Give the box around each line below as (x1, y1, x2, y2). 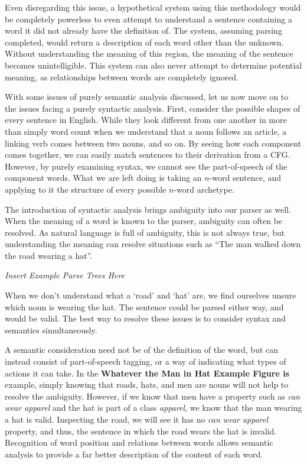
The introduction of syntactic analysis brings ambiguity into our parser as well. (5, 203, 291, 215)
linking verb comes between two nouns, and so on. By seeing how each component (5, 137, 302, 149)
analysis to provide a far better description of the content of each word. (5, 447, 263, 460)
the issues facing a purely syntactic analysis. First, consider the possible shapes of (5, 102, 301, 114)
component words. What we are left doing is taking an (5, 171, 202, 184)
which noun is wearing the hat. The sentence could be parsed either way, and (5, 300, 284, 313)
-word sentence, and (209, 171, 282, 184)
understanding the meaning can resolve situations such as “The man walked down (5, 238, 301, 250)
